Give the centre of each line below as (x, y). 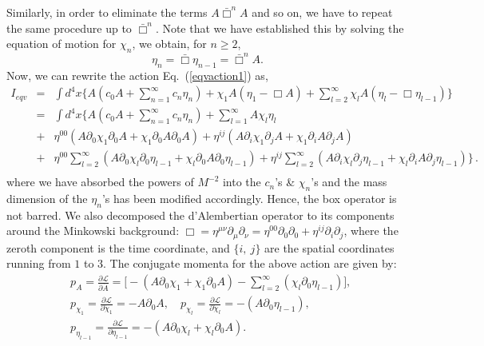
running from (39, 263)
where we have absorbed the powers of (100, 182)
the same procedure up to (69, 28)
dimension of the (47, 199)
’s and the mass (349, 182)
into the (242, 182)
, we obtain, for (169, 44)
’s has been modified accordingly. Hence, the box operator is (249, 199)
